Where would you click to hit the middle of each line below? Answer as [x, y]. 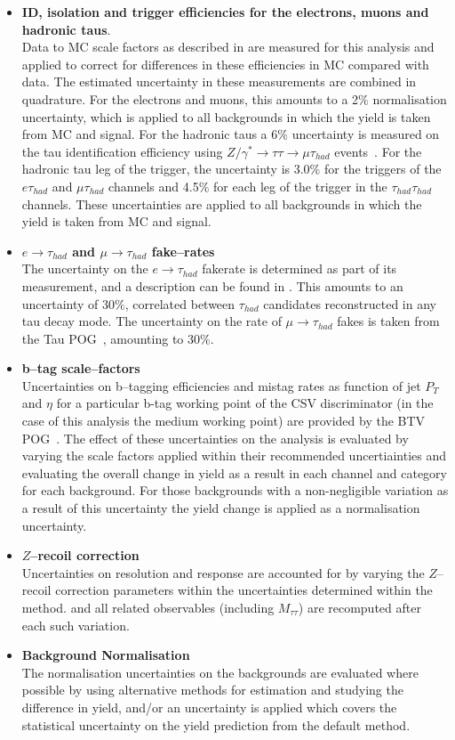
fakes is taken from [388, 321]
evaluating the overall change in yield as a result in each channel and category [234, 472]
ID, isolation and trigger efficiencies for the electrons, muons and [225, 12]
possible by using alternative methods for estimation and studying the [212, 690]
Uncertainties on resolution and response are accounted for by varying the [223, 572]
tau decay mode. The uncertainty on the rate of [152, 321]
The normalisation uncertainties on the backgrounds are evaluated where [220, 672]
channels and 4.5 [154, 186]
